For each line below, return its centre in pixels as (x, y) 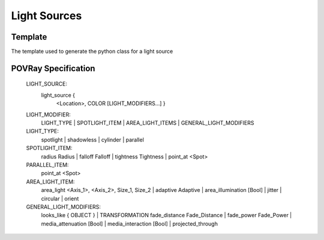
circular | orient (60, 199)
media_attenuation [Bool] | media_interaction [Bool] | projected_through (130, 223)
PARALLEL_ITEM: (47, 164)
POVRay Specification (53, 68)
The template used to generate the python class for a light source (92, 52)
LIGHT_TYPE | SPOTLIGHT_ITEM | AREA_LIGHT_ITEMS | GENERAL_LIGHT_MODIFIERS (148, 123)
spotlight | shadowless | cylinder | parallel (92, 139)
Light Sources (46, 16)
